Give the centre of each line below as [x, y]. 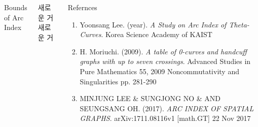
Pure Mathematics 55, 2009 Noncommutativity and [159, 71]
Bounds [16, 7]
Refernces [82, 7]
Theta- [239, 24]
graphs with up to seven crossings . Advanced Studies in [165, 61]
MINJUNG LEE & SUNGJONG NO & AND [150, 98]
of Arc [14, 17]
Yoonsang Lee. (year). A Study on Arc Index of [153, 24]
